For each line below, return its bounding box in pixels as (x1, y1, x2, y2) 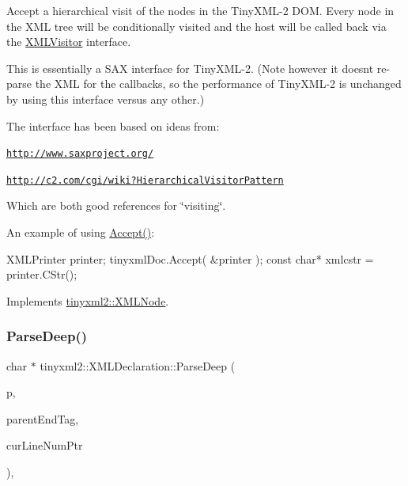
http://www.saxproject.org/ (6, 148, 154, 160)
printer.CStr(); (6, 266, 77, 283)
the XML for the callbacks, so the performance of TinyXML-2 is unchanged (35, 75, 402, 92)
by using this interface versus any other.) (6, 90, 205, 107)
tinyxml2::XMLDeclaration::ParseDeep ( (40, 357, 236, 374)
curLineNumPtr (6, 437, 83, 454)
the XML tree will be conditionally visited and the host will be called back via (6, 17, 387, 34)
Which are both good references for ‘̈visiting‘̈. (6, 197, 226, 214)
